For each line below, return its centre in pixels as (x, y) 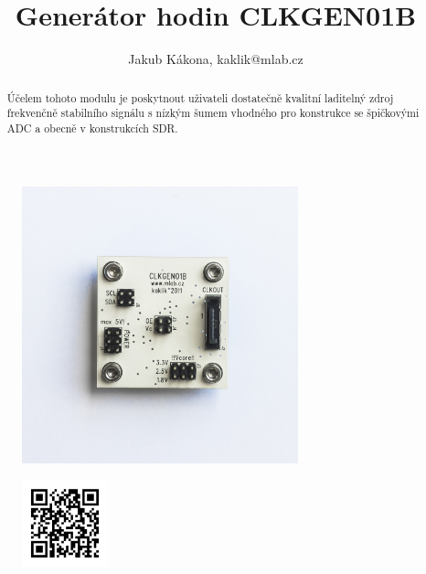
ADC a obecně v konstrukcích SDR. (92, 128)
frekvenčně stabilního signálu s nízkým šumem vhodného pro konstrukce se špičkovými (213, 113)
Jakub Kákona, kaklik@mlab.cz (216, 59)
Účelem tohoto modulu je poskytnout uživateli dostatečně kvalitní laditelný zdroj (200, 97)
